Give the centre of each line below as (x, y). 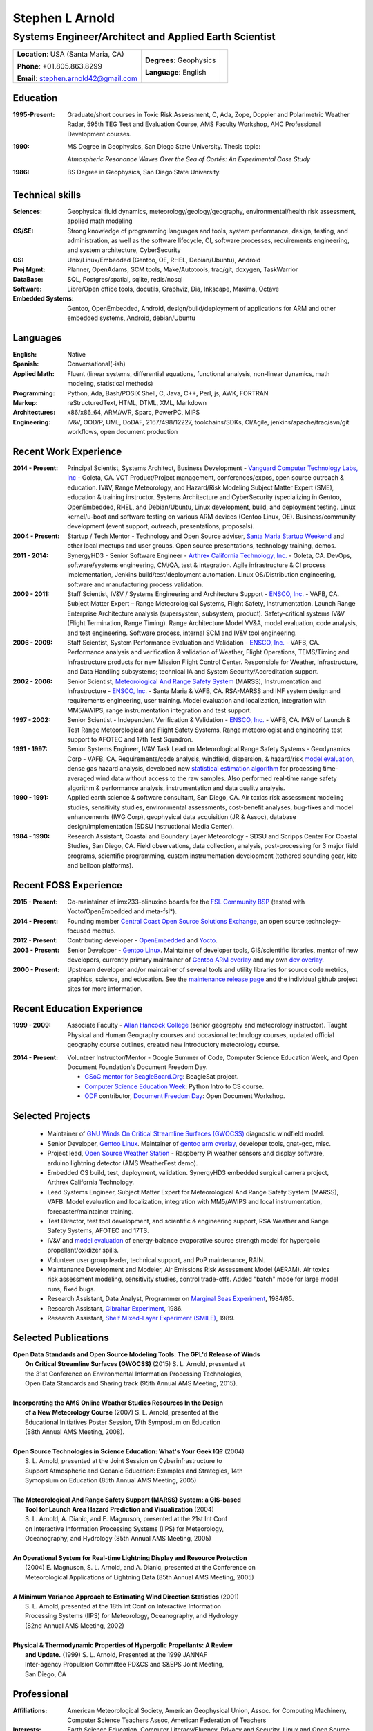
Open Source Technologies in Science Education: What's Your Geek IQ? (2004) (128, 1451)
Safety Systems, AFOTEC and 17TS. (98, 1231)
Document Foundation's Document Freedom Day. (137, 1067)
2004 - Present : (36, 536)
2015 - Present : (35, 902)
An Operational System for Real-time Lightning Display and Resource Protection (130, 1558)
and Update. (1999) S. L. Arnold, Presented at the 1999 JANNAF (116, 1654)
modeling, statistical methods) (110, 384)
